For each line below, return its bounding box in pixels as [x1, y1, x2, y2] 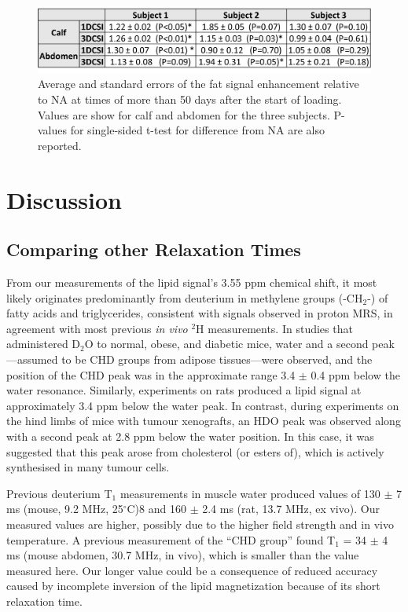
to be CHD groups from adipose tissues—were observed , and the [61, 350, 373, 367]
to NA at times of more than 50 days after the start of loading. [38, 91, 342, 108]
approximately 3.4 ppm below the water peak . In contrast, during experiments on [6, 397, 399, 413]
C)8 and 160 [127, 500, 186, 517]
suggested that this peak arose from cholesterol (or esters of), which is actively [6, 443, 384, 460]
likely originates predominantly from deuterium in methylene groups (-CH [6, 289, 363, 306]
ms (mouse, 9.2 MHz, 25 [6, 500, 123, 517]
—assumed [6, 350, 58, 367]
